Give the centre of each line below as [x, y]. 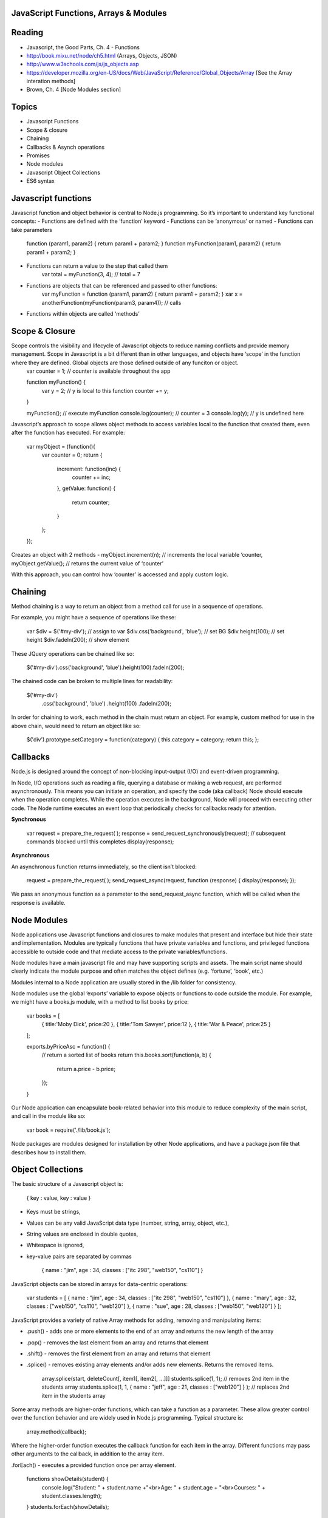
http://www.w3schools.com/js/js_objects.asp [83, 64]
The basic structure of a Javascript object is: [67, 1184]
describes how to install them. [49, 1152]
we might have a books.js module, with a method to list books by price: [100, 1002]
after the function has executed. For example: [68, 433]
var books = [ [43, 1016]
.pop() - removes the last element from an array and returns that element [118, 1343]
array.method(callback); [56, 1431]
